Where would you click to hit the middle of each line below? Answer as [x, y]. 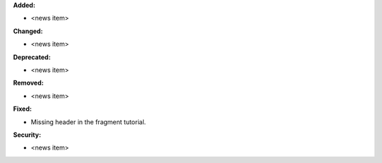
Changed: [28, 31]
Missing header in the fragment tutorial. [88, 122]
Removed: [28, 83]
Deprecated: [32, 57]
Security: [27, 135]
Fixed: [22, 109]
